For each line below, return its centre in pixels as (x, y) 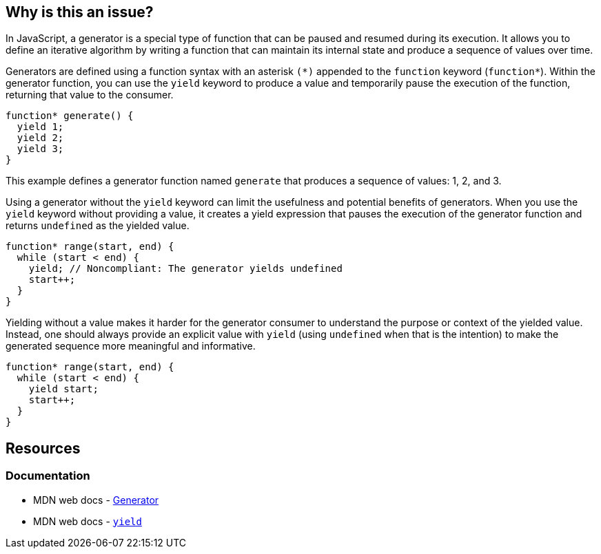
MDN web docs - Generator (96, 500)
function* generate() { (70, 116)
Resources (43, 448)
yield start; (63, 389)
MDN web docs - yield (88, 521)
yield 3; (40, 149)
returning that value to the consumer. (90, 95)
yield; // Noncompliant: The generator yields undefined (185, 269)
